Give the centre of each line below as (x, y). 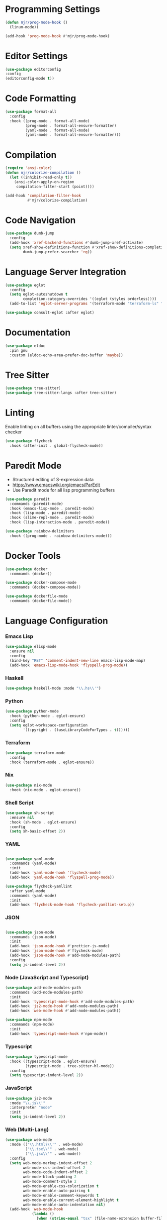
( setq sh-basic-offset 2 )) (38, 831)
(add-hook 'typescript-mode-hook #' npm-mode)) (59, 1033)
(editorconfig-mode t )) (30, 79)
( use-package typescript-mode (37, 1057)
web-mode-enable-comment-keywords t (61, 1195)
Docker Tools (33, 556)
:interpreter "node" (31, 1108)
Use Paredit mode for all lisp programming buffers (64, 490)
